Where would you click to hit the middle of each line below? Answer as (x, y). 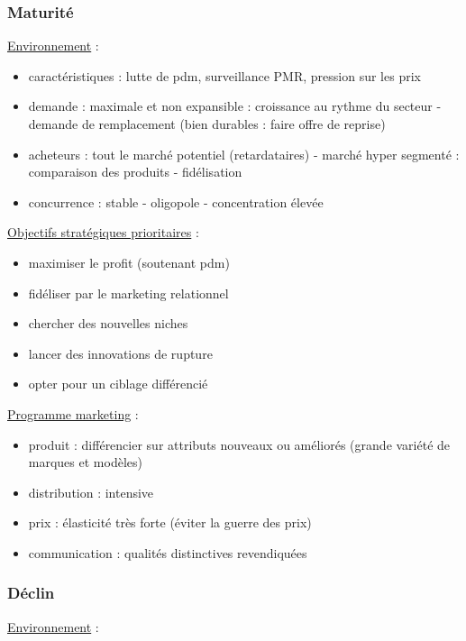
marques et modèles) (85, 462)
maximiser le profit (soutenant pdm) (129, 262)
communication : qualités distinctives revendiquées (168, 552)
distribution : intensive (91, 492)
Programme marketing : (73, 413)
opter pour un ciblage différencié (118, 384)
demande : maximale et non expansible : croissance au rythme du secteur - (235, 106)
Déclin (31, 593)
